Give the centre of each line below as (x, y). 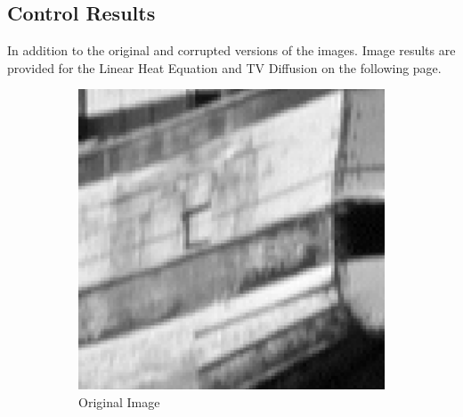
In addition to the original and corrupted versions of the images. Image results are (231, 50)
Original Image (119, 401)
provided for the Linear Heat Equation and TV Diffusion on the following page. (224, 67)
